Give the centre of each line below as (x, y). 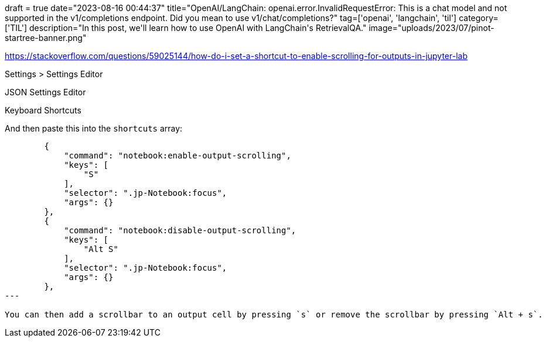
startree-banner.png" (46, 38)
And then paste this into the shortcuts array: (94, 128)
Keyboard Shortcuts (43, 110)
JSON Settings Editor (45, 92)
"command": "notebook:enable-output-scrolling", (178, 156)
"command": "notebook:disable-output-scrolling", (180, 230)
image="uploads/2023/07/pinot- (431, 28)
